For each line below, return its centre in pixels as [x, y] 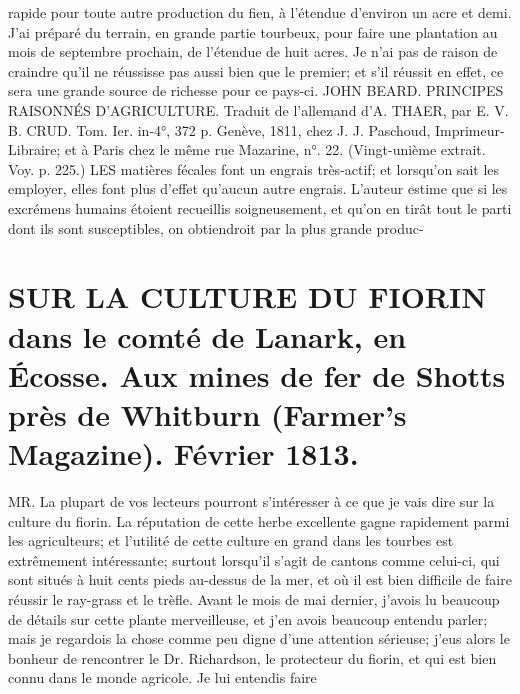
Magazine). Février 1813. [183, 453]
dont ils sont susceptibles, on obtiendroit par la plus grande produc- [216, 227]
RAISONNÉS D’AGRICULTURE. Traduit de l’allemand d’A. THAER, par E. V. [258, 109]
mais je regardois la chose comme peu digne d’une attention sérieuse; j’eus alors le [259, 638]
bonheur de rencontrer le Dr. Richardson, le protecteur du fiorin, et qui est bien [252, 657]
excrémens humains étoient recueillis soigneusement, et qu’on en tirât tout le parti [260, 207]
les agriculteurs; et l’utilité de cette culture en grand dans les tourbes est [231, 540]
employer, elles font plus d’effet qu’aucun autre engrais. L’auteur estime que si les [258, 188]
